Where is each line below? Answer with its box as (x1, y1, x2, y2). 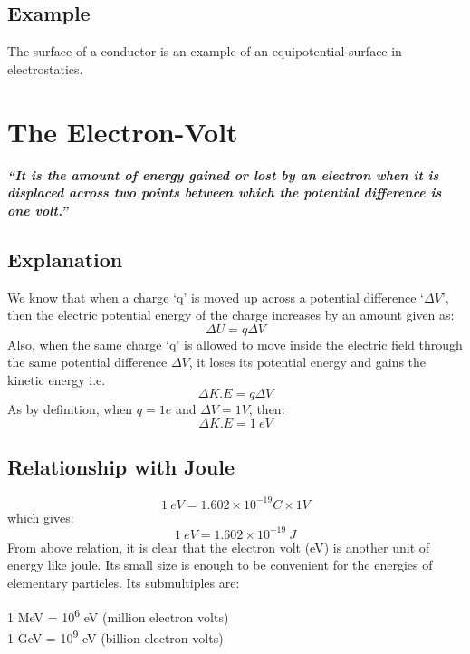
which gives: (7, 507, 74, 526)
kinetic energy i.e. (7, 370, 106, 389)
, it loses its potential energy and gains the (188, 352, 427, 371)
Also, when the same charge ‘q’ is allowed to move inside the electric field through (7, 334, 463, 353)
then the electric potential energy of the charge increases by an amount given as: (7, 305, 455, 324)
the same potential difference (7, 352, 168, 371)
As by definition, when (7, 399, 133, 418)
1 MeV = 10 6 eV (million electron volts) (7, 604, 229, 626)
